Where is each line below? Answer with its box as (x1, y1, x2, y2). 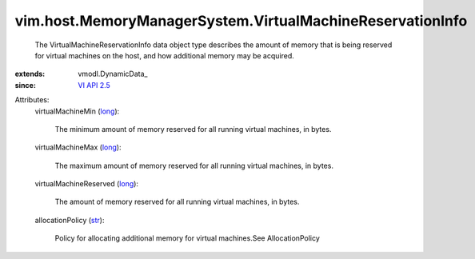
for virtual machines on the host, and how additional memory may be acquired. (34, 50, 295, 60)
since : (14, 80, 36, 90)
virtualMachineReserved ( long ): (34, 179, 139, 189)
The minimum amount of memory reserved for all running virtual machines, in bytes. (54, 124, 332, 133)
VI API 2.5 (78, 80, 111, 90)
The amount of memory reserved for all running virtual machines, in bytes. (54, 197, 300, 207)
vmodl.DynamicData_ (78, 69, 148, 79)
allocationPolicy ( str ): (34, 215, 105, 225)
